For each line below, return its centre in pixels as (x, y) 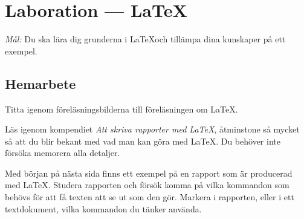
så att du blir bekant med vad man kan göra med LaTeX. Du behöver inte (143, 141)
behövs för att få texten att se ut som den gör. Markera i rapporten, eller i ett (150, 197)
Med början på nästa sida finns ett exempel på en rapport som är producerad (149, 173)
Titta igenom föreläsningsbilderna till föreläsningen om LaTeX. (121, 109)
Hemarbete (40, 83)
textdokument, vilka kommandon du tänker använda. (103, 208)
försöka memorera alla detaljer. (63, 153)
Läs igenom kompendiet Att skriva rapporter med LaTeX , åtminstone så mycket (152, 129)
